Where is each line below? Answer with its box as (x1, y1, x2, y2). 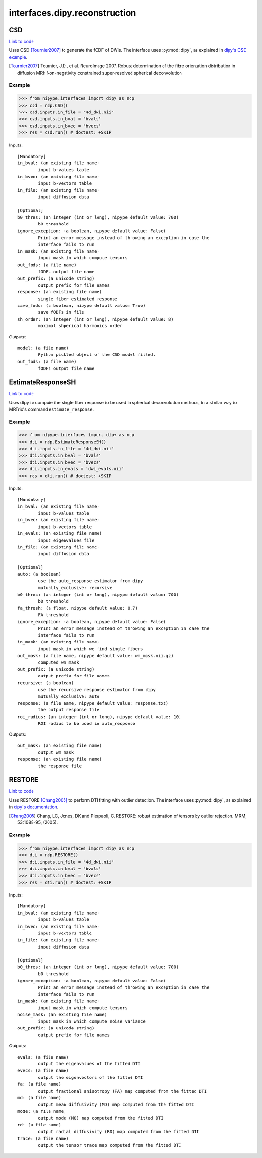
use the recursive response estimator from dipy (38, 687, 156, 692)
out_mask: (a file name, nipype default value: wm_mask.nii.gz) (17, 653, 174, 659)
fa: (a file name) (17, 1081, 62, 1087)
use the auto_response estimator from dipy (38, 578, 143, 584)
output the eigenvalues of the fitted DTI (38, 1061, 141, 1066)
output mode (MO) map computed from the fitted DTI (38, 1115, 164, 1121)
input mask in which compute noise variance (38, 1019, 146, 1024)
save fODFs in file (38, 309, 84, 315)
